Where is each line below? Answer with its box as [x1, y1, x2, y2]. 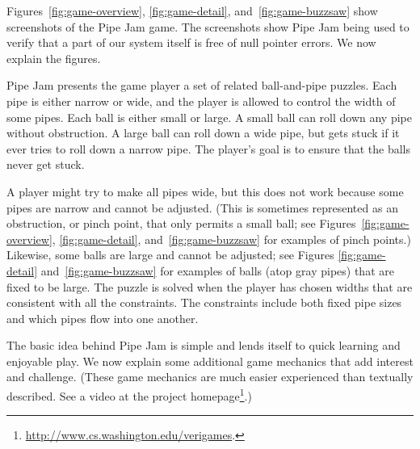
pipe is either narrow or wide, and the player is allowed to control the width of [6, 92, 396, 109]
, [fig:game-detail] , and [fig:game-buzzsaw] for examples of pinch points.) [52, 230, 411, 247]
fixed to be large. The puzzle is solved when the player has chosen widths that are [6, 278, 413, 295]
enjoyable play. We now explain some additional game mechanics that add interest [6, 352, 414, 369]
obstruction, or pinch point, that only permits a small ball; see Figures [6, 215, 356, 232]
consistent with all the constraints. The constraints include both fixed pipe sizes [6, 294, 402, 311]
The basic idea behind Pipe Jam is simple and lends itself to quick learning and [6, 337, 401, 354]
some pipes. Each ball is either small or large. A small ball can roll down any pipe [6, 108, 412, 125]
